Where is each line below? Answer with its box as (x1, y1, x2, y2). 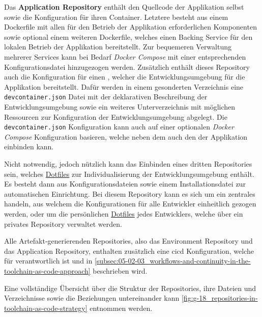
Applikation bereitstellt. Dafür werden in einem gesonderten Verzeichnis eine (4, 81, 244, 92)
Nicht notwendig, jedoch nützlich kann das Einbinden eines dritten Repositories (4, 158, 252, 169)
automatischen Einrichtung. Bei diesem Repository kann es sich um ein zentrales (4, 188, 255, 199)
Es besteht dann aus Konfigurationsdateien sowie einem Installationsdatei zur (4, 178, 246, 189)
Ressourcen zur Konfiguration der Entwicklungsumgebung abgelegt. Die (4, 111, 227, 122)
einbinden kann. (4, 141, 54, 152)
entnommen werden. (90, 302, 153, 313)
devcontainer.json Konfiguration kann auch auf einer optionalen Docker (4, 121, 234, 132)
